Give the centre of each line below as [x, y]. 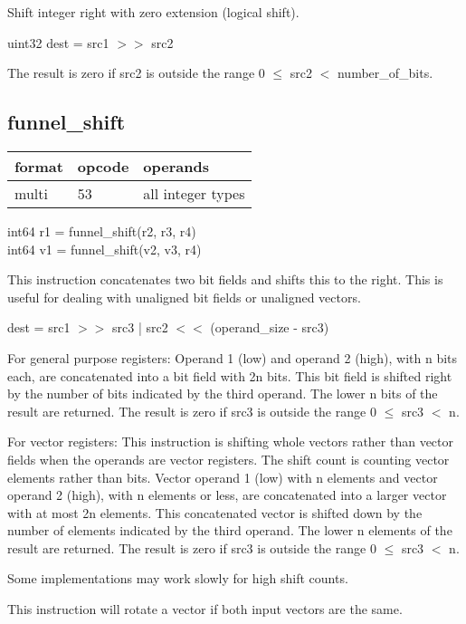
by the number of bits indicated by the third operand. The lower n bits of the [223, 394]
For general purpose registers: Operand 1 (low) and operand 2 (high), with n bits [233, 357]
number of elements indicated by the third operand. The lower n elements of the [230, 530]
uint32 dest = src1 [58, 42]
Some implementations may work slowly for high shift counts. [178, 578]
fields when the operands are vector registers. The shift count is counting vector [228, 459]
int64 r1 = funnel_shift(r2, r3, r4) [102, 230]
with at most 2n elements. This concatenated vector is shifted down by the [215, 512]
